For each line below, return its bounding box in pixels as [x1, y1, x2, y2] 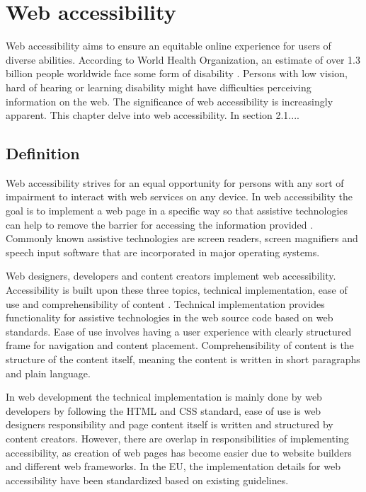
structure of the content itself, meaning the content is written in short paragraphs [6, 352, 360, 367]
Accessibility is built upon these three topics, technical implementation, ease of [6, 282, 348, 297]
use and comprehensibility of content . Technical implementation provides [6, 296, 325, 311]
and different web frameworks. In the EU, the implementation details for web [6, 459, 341, 474]
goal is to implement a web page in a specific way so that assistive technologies [6, 203, 348, 218]
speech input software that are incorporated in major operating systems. [6, 244, 320, 259]
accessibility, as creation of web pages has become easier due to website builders [6, 445, 352, 459]
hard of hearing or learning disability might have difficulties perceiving [6, 79, 311, 94]
